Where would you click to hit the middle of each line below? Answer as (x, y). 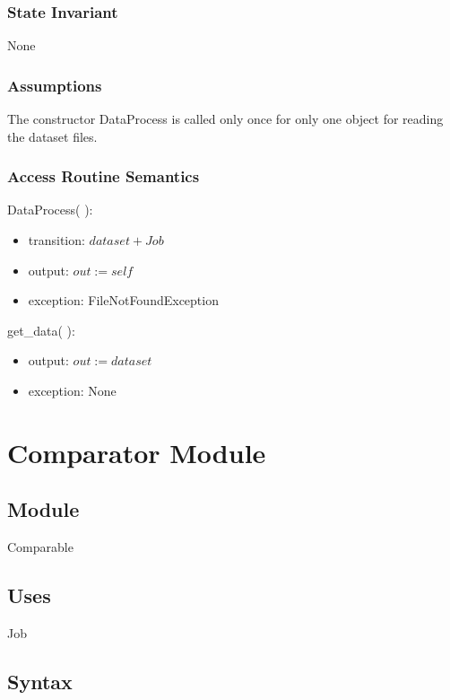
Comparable (40, 547)
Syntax (40, 681)
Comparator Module (137, 452)
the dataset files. (52, 136)
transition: (56, 240)
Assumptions (55, 85)
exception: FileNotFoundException (123, 300)
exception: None (72, 390)
